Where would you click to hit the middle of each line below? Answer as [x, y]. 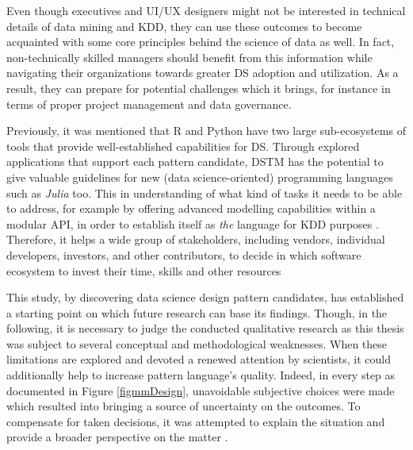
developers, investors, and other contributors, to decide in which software [184, 254]
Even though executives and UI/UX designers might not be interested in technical [206, 10]
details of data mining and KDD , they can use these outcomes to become [184, 26]
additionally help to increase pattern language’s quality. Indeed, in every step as [201, 375]
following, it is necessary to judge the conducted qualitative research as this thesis [205, 328]
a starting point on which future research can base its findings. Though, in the [197, 312]
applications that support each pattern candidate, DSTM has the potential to [195, 162]
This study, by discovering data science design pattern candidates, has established [205, 297]
